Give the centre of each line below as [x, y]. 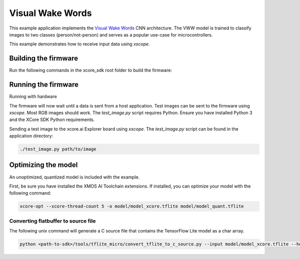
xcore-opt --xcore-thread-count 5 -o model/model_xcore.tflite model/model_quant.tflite [132, 206]
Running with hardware [33, 96]
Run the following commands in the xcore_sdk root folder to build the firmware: [91, 70]
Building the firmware [44, 58]
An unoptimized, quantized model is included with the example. [74, 177]
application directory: [31, 136]
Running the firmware [44, 85]
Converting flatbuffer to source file [52, 221]
